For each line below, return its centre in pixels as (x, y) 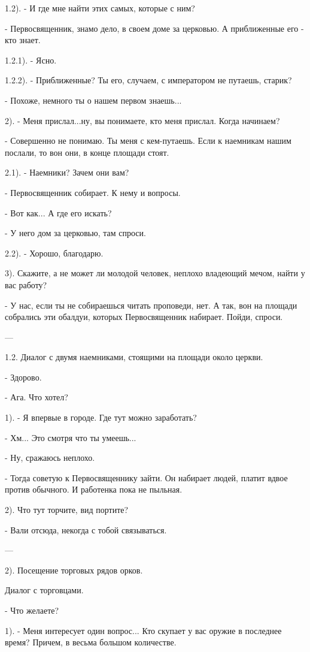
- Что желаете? (32, 610)
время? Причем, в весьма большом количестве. (91, 642)
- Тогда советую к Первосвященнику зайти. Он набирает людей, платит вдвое (146, 477)
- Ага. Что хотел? (37, 397)
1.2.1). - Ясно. (31, 60)
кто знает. (23, 40)
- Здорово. (23, 377)
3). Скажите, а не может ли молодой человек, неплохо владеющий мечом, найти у (155, 273)
